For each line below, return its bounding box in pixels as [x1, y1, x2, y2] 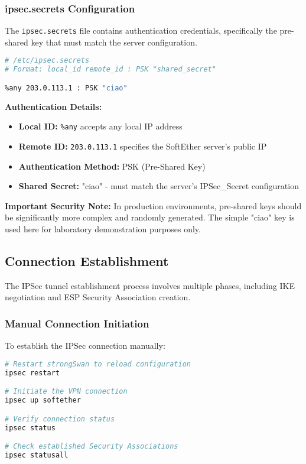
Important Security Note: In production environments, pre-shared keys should [5, 199, 302, 212]
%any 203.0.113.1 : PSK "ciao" [5, 83, 128, 92]
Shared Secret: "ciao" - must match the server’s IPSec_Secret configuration [18, 180, 299, 192]
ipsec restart [5, 368, 60, 377]
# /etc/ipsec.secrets [5, 56, 90, 65]
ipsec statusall [5, 450, 69, 459]
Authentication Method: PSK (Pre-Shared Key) [18, 160, 206, 172]
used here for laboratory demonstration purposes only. [5, 223, 201, 235]
